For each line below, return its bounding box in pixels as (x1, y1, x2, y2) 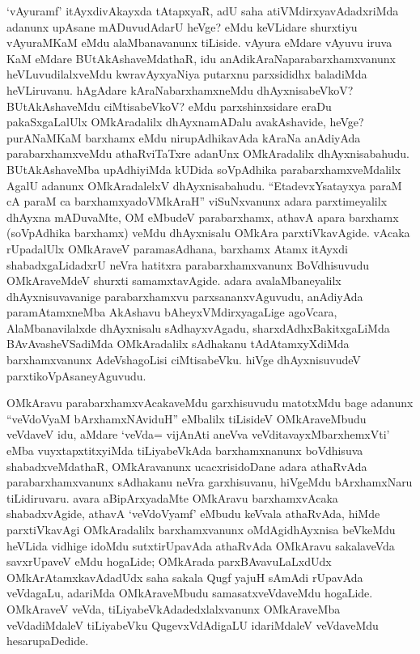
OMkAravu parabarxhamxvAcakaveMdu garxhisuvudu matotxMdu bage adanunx (6, 394, 414, 411)
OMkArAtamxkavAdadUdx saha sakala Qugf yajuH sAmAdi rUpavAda (6, 568, 363, 585)
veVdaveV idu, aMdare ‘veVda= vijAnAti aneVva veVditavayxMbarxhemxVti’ (6, 426, 390, 443)
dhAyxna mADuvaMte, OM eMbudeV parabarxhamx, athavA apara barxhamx (6, 208, 399, 225)
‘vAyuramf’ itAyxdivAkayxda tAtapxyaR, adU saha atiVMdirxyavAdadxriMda (6, 2, 399, 19)
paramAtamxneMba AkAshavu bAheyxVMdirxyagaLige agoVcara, (6, 304, 337, 321)
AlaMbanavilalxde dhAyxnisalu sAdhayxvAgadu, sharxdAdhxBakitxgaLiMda (6, 319, 390, 336)
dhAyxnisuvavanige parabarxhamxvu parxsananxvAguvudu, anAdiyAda (6, 287, 363, 304)
